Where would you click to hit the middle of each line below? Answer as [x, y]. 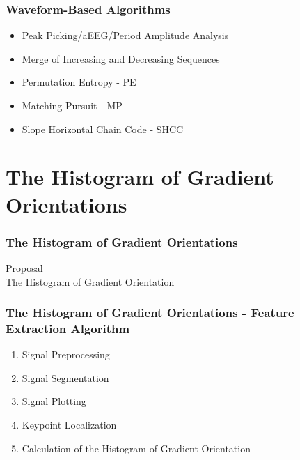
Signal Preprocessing [66, 354]
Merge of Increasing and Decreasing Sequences [121, 58]
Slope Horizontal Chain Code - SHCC [103, 129]
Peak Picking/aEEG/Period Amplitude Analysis [125, 35]
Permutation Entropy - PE [79, 82]
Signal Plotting [54, 401]
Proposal [24, 267]
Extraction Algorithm [68, 328]
